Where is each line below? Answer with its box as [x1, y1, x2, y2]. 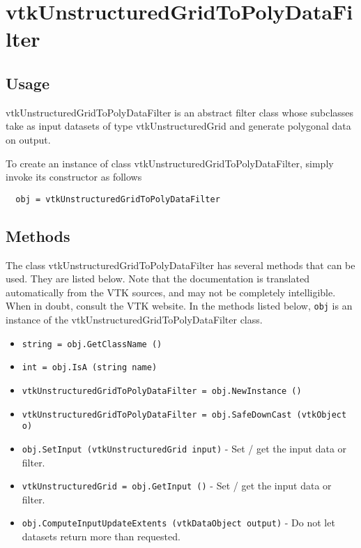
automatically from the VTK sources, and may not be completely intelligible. [6, 284, 336, 299]
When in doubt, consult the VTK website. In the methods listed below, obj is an [6, 298, 353, 313]
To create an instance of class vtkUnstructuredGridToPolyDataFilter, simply [6, 155, 334, 170]
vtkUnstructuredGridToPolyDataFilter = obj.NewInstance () [22, 386, 302, 396]
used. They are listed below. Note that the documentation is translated [6, 271, 309, 286]
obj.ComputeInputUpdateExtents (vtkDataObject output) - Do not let [22, 515, 335, 530]
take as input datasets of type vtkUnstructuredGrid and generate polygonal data [6, 119, 351, 133]
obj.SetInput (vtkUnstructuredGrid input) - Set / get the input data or [22, 441, 347, 455]
